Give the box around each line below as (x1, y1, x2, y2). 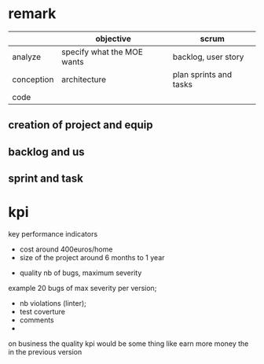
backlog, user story (172, 51, 244, 62)
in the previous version (8, 347, 82, 357)
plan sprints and (172, 68, 233, 79)
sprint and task (8, 172, 84, 186)
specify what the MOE (61, 46, 144, 57)
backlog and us (8, 145, 85, 158)
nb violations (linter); (19, 299, 86, 308)
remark (8, 5, 57, 23)
